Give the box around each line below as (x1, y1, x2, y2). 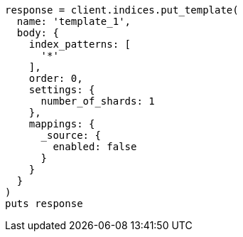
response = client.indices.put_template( (5, 4, 239, 16)
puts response (5, 198, 83, 209)
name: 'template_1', (16, 16, 131, 27)
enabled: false (53, 141, 137, 152)
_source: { (40, 130, 101, 141)
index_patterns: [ (28, 38, 131, 50)
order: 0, (28, 73, 83, 84)
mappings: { (28, 118, 95, 130)
